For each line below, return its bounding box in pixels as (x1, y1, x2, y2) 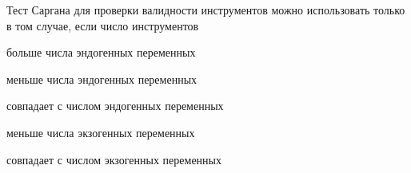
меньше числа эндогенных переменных (6, 70, 198, 87)
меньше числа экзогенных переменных (6, 124, 195, 140)
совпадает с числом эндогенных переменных (6, 97, 224, 114)
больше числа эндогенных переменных (6, 44, 196, 61)
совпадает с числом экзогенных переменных (6, 151, 222, 167)
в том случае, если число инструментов (6, 17, 199, 33)
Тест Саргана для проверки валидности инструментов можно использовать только (6, 2, 405, 18)
